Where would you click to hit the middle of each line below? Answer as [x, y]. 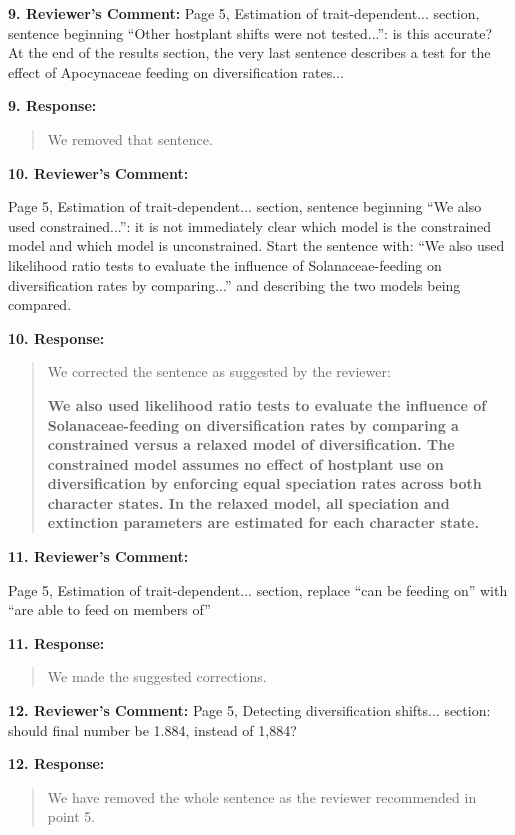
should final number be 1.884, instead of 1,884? [152, 729]
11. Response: [56, 642]
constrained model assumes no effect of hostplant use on [245, 463]
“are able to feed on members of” [109, 609]
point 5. [71, 816]
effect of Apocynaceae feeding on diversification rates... [176, 71]
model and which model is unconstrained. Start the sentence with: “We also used [256, 245]
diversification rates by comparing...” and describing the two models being [234, 284]
